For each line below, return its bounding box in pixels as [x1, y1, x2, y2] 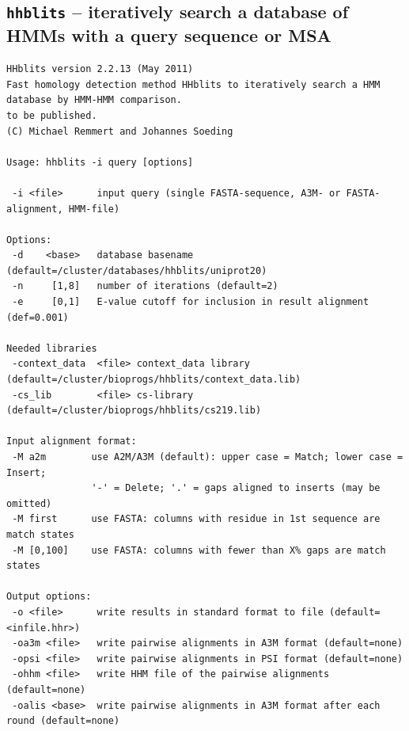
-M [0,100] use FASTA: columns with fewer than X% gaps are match [12, 544, 386, 556]
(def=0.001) [6, 311, 69, 323]
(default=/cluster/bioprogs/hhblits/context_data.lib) [6, 374, 301, 386]
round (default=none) [6, 715, 120, 727]
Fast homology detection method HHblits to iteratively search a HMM [6, 78, 381, 90]
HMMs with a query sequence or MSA [6, 23, 331, 48]
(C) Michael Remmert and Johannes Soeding [6, 125, 233, 137]
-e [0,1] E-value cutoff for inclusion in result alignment [12, 296, 369, 308]
